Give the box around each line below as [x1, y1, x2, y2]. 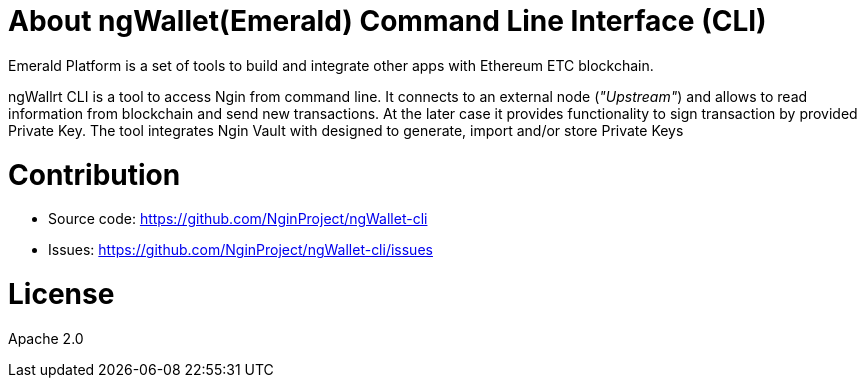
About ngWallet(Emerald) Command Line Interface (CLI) [8, 4, 767, 38]
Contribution [8, 157, 181, 192]
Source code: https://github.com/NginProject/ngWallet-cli [48, 210, 428, 228]
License [8, 277, 115, 311]
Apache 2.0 [8, 329, 84, 347]
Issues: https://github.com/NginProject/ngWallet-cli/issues [48, 241, 433, 259]
